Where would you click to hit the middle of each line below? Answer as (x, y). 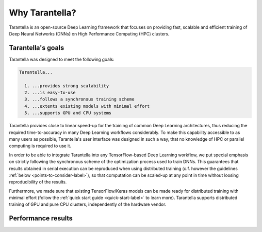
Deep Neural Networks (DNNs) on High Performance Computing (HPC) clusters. (89, 33)
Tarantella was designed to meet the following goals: (62, 59)
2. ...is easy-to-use (50, 92)
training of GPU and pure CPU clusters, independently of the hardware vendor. (88, 204)
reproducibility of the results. (38, 182)
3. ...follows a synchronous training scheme (79, 99)
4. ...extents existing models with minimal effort (87, 106)
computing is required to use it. (40, 146)
